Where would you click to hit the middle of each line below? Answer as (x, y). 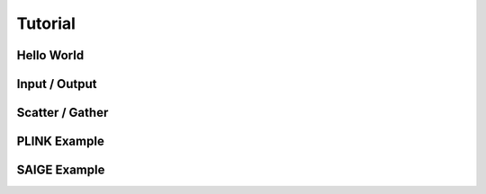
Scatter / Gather (63, 113)
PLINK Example (61, 141)
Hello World (50, 55)
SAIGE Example (61, 170)
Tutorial (46, 23)
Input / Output (57, 84)
